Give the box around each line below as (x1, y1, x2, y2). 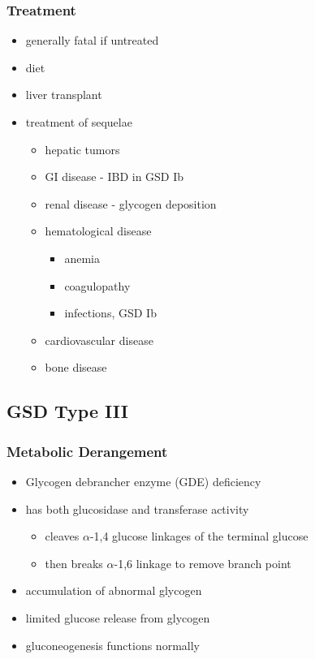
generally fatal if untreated (25, 32, 159, 49)
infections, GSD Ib (64, 304, 157, 321)
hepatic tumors (45, 140, 120, 157)
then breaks (45, 554, 103, 571)
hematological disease (45, 222, 152, 239)
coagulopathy (64, 277, 131, 294)
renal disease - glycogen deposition (45, 195, 217, 212)
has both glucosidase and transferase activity (25, 500, 249, 517)
